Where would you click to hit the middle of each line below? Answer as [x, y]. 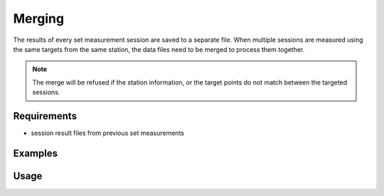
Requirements [45, 116]
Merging [38, 18]
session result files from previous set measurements [108, 133]
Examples [36, 153]
